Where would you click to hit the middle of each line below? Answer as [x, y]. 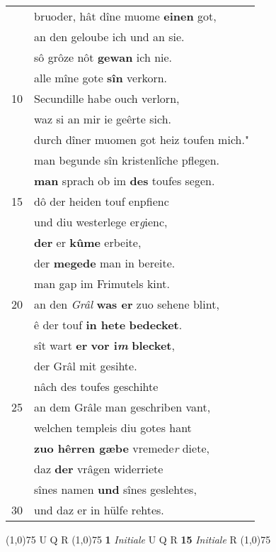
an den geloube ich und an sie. [109, 37]
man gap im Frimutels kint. [102, 283]
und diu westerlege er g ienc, [101, 222]
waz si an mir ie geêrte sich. [103, 119]
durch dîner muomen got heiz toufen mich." [142, 139]
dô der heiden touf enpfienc [102, 201]
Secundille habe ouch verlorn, [107, 98]
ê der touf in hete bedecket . [108, 325]
